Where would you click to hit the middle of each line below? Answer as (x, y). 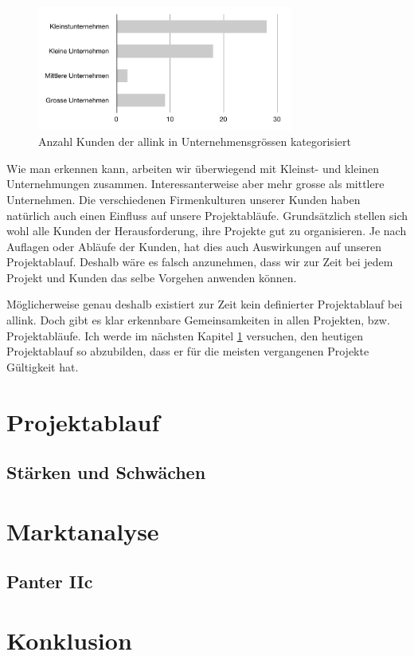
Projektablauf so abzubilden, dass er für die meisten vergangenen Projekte (188, 351)
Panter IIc (50, 581)
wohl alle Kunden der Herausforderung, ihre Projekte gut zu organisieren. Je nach (207, 231)
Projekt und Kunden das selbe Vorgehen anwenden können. (152, 277)
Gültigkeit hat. (43, 366)
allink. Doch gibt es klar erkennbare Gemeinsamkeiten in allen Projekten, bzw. (198, 320)
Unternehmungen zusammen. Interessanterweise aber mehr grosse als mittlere (195, 184)
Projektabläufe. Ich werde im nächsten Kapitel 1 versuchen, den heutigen (185, 335)
